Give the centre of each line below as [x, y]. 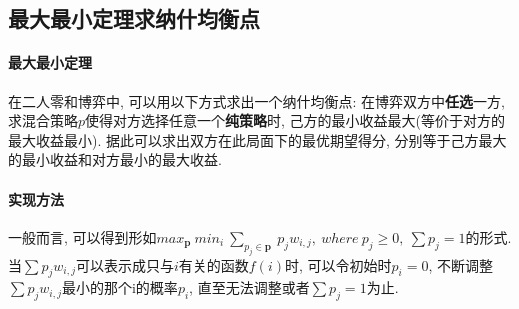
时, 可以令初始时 [338, 264]
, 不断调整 [460, 264]
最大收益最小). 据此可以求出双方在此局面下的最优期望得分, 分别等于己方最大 [257, 139]
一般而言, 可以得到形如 [82, 236]
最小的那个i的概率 [119, 287]
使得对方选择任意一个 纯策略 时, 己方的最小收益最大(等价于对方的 [295, 120]
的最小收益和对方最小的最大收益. [115, 159]
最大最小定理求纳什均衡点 [134, 18]
